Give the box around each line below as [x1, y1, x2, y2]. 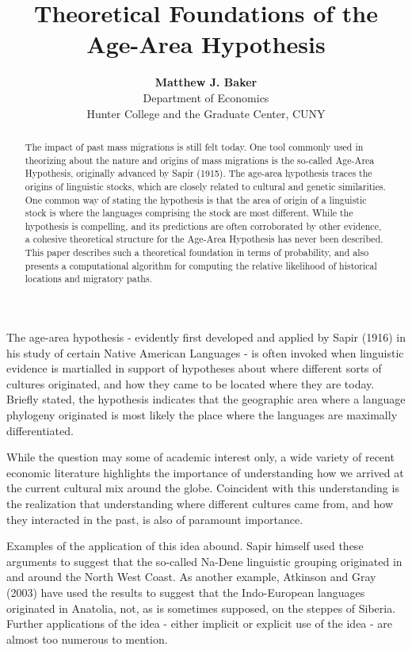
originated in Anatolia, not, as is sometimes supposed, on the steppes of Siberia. [6, 599, 396, 616]
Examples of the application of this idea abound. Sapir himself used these [6, 537, 364, 554]
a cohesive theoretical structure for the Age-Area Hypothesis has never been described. [25, 232, 383, 246]
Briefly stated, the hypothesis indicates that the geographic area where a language [6, 391, 406, 407]
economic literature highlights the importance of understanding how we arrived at [6, 464, 404, 480]
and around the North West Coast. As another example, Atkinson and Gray [6, 568, 376, 585]
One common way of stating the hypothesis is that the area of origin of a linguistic [25, 193, 367, 206]
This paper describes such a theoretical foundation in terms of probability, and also [25, 246, 369, 259]
